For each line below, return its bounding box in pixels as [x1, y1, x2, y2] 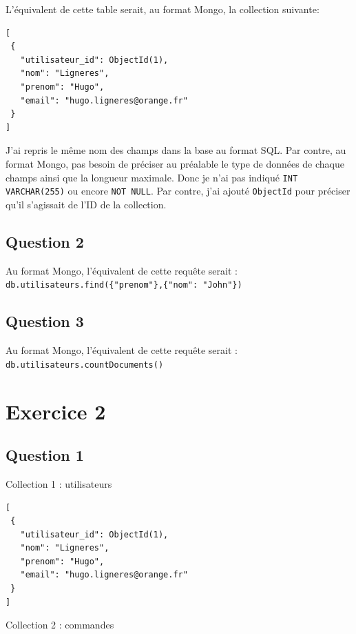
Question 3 [6, 310, 84, 332]
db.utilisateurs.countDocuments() [6, 359, 164, 370]
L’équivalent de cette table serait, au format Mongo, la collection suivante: [6, 2, 320, 16]
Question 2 [6, 230, 84, 252]
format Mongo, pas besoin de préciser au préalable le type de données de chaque [6, 156, 344, 170]
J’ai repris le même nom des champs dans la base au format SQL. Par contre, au [6, 143, 346, 157]
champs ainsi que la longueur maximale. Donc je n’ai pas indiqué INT [6, 170, 298, 184]
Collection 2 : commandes [6, 617, 114, 632]
